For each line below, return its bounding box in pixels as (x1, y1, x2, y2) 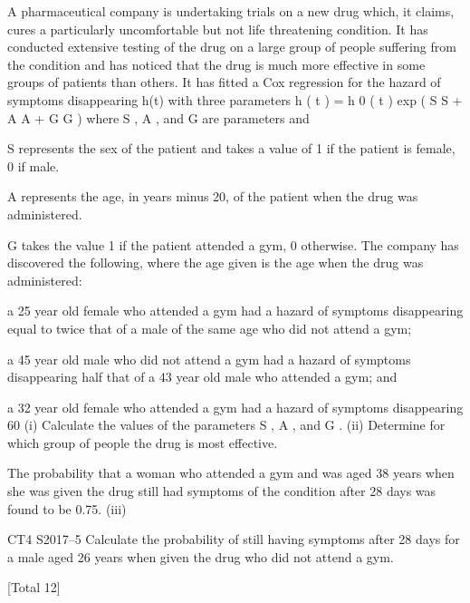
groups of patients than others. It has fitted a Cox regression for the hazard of (7, 73, 441, 92)
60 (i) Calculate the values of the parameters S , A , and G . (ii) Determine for (7, 415, 446, 434)
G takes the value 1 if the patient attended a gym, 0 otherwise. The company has (7, 235, 459, 254)
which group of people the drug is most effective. (7, 433, 278, 452)
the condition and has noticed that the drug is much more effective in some (7, 54, 426, 73)
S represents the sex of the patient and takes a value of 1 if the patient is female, (7, 139, 456, 158)
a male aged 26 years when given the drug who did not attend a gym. (7, 547, 394, 566)
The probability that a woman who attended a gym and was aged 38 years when (7, 463, 455, 482)
